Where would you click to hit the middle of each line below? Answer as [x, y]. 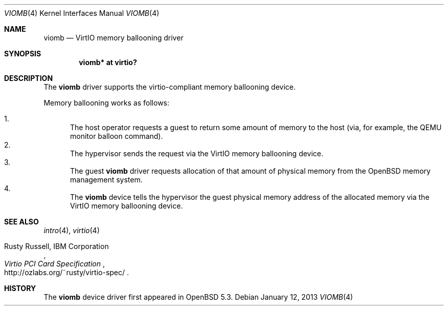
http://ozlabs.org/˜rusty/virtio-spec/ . [67, 272]
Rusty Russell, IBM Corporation [57, 246]
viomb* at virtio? [108, 62]
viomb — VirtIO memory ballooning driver [114, 38]
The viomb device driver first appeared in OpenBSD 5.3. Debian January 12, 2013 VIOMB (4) [198, 297]
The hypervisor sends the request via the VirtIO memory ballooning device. [197, 153]
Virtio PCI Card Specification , [54, 264]
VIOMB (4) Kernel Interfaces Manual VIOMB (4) [82, 13]
